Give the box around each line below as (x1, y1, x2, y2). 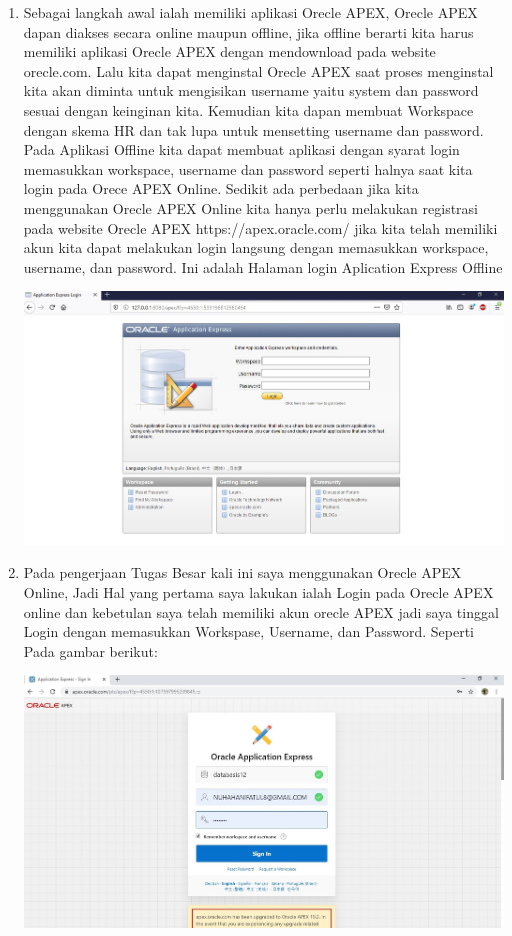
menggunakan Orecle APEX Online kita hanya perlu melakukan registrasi (23, 197, 478, 218)
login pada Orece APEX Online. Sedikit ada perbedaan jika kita (23, 178, 419, 199)
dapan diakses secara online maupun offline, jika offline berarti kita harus (23, 21, 474, 42)
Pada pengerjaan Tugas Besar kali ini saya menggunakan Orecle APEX (23, 562, 462, 583)
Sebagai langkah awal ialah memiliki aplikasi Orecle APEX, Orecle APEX (23, 2, 478, 22)
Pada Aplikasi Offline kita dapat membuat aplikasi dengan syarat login (23, 139, 460, 160)
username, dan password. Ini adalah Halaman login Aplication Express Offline (23, 256, 503, 277)
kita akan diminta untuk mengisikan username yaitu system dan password (23, 80, 479, 101)
